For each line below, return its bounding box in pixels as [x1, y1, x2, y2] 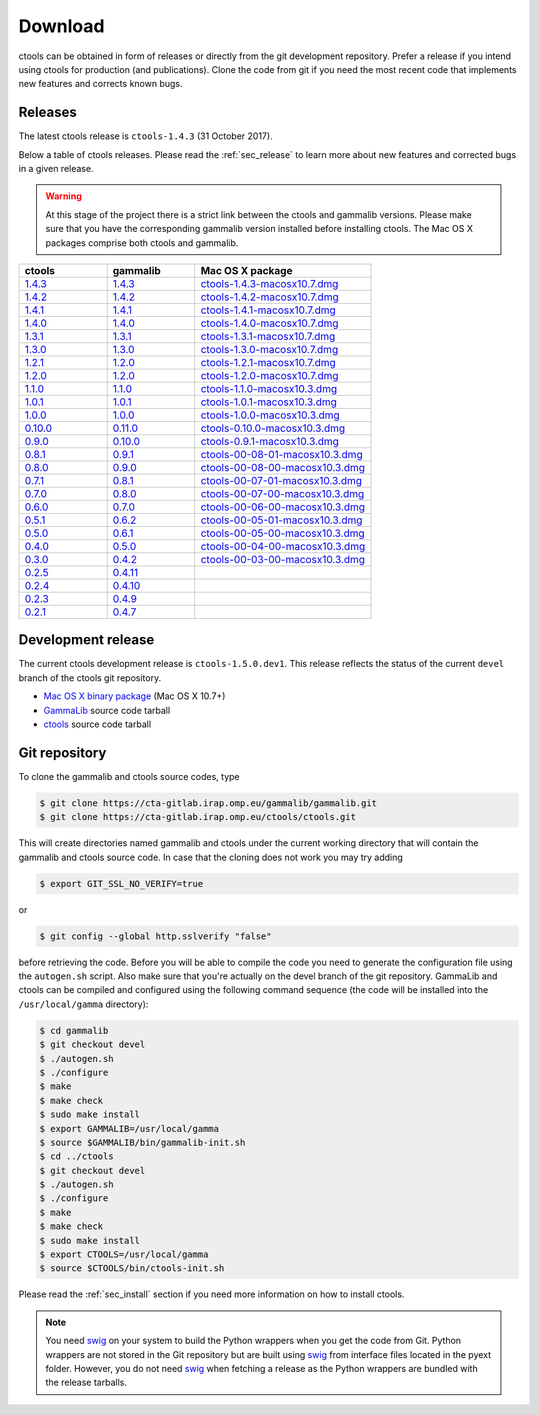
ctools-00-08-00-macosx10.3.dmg [200, 460, 365, 474]
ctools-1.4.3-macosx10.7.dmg [200, 276, 339, 290]
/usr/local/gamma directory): [18, 998, 149, 1010]
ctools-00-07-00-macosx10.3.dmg [200, 486, 365, 500]
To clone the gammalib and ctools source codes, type [18, 770, 240, 782]
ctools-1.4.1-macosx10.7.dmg [200, 303, 337, 317]
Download [18, 15, 105, 37]
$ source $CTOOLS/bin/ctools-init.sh [39, 1263, 225, 1274]
